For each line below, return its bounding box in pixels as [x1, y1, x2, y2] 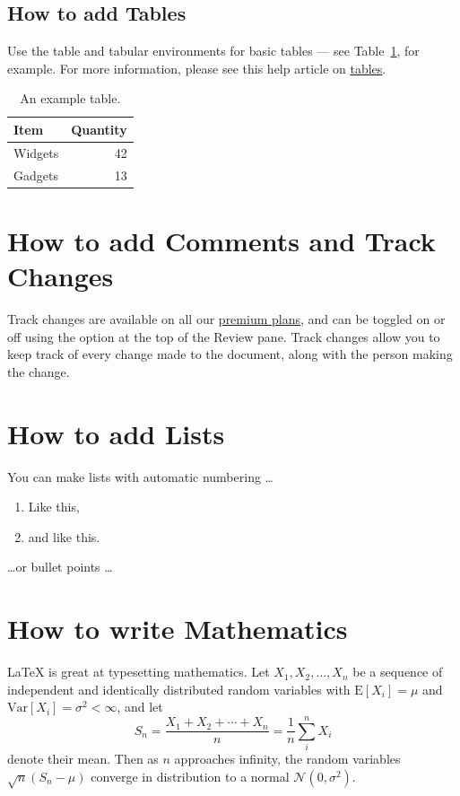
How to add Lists [7, 415, 225, 451]
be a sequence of [352, 662, 443, 681]
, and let [117, 697, 163, 716]
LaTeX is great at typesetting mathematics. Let [7, 662, 270, 681]
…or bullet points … [7, 557, 113, 576]
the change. [7, 362, 70, 381]
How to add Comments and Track [7, 222, 436, 258]
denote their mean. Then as [7, 748, 159, 767]
